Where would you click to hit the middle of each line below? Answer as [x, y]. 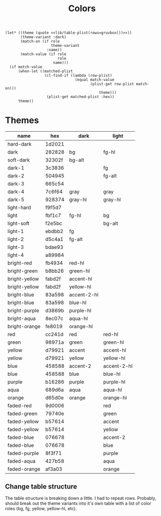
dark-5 [16, 199]
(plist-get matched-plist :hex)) [80, 97]
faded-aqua [21, 461]
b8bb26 [55, 271]
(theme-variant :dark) [43, 37]
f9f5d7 [53, 208]
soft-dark [19, 160]
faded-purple [23, 453]
